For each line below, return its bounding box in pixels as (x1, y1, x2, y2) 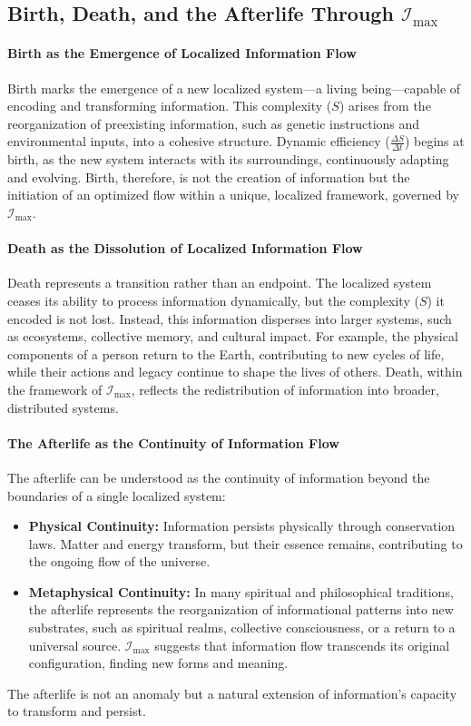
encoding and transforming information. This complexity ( (7, 96, 332, 115)
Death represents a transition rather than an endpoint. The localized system (7, 273, 432, 292)
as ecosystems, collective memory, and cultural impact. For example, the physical (7, 327, 458, 346)
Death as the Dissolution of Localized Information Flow (7, 239, 363, 258)
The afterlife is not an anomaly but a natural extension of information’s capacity (7, 683, 457, 702)
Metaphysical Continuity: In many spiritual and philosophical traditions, (28, 582, 454, 601)
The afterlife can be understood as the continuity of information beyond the (7, 467, 430, 486)
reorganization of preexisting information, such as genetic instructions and (7, 113, 420, 132)
